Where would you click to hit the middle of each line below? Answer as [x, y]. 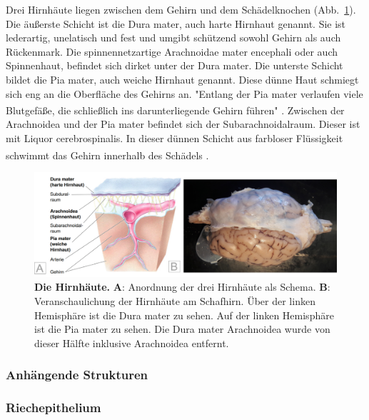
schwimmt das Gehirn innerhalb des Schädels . [107, 155]
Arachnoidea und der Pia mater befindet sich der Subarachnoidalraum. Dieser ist [183, 124]
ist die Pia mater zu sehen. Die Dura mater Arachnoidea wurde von [182, 329]
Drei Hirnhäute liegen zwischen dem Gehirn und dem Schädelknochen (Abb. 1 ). [181, 9]
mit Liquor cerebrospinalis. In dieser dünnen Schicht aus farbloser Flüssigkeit [175, 138]
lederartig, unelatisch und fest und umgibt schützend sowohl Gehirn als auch [173, 37]
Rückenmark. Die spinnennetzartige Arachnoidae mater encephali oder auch [172, 51]
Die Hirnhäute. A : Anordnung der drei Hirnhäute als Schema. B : [182, 287]
